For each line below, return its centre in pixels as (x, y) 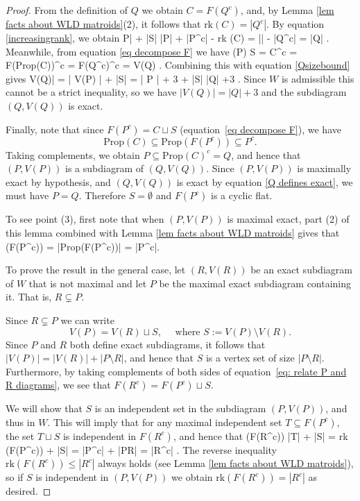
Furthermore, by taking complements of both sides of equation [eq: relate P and (176, 371)
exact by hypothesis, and (58, 181)
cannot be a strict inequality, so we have (91, 92)
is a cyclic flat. (242, 195)
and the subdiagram (304, 92)
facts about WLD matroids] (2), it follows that (103, 24)
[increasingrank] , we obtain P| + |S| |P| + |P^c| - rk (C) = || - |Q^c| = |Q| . (168, 37)
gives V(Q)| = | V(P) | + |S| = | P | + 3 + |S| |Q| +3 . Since (136, 78)
